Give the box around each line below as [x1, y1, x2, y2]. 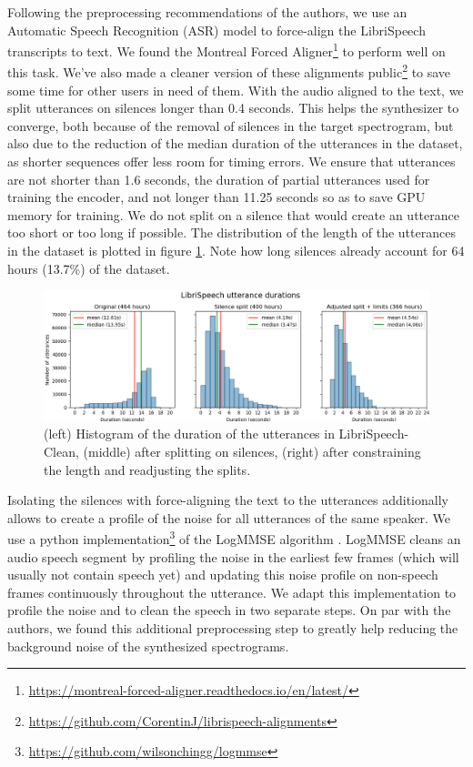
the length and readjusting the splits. [44, 459, 251, 479]
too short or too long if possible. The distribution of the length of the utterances [7, 223, 456, 242]
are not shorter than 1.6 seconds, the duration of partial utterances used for [7, 169, 430, 188]
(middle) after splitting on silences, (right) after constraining [83, 442, 421, 461]
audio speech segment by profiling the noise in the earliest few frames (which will [7, 547, 459, 566]
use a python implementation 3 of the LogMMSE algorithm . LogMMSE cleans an [7, 527, 461, 549]
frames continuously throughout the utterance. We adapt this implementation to [7, 582, 457, 601]
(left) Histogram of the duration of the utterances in [44, 424, 335, 443]
